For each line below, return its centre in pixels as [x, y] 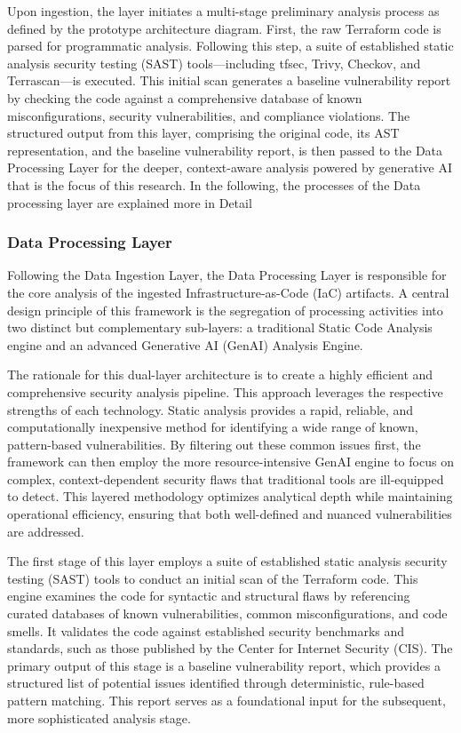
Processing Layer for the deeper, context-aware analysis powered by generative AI [230, 167]
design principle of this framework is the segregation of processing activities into [225, 310]
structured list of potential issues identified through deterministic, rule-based [216, 683]
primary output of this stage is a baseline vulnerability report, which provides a [224, 665]
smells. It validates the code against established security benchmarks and [206, 630]
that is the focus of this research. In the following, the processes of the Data [214, 184]
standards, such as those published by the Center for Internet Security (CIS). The [230, 648]
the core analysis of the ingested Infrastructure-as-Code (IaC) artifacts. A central [228, 292]
